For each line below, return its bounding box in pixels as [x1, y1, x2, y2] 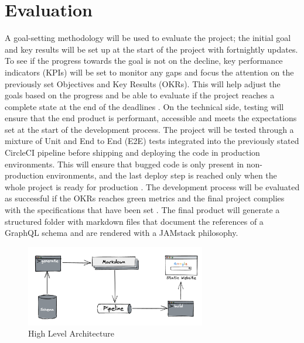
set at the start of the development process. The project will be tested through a [5, 123, 294, 135]
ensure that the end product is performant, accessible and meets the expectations [5, 112, 297, 124]
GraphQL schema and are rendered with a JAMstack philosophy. [5, 227, 238, 239]
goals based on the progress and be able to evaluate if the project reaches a [5, 89, 275, 101]
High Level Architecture [28, 327, 114, 339]
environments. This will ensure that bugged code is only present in [5, 157, 244, 170]
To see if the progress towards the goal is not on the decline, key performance [5, 54, 283, 67]
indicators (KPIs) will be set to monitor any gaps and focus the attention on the [5, 66, 294, 78]
